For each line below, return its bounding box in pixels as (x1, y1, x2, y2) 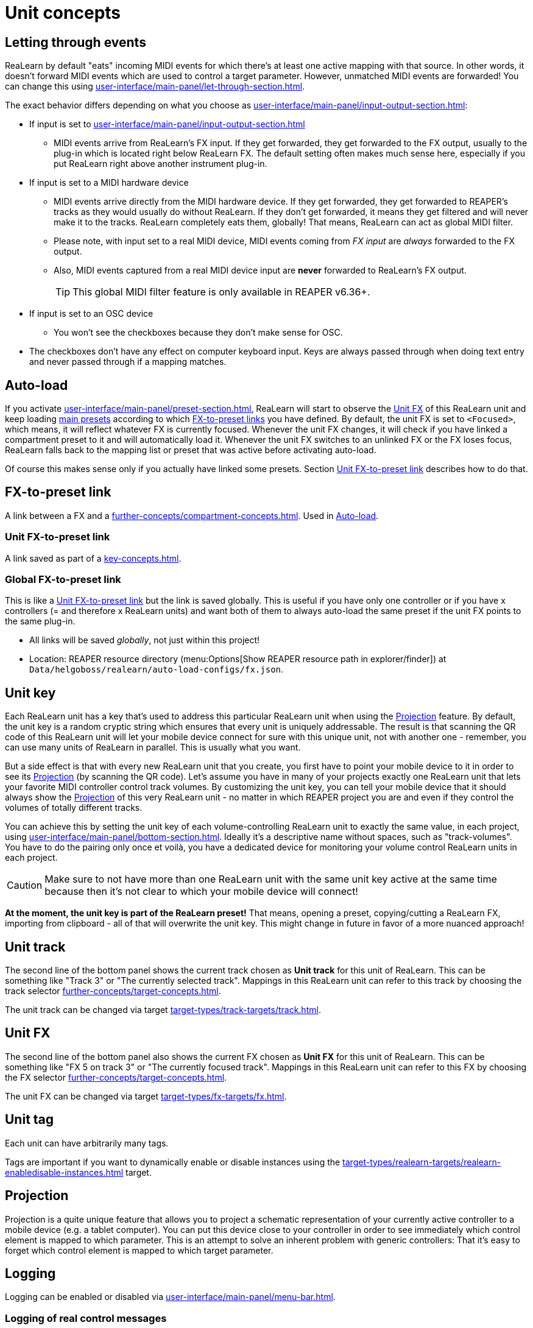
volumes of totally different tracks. (5, 802, 143, 813)
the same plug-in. (5, 616, 76, 627)
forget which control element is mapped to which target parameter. (5, 1245, 274, 1256)
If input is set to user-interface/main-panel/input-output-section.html (29, 119, 305, 130)
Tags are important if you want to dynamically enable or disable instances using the (5, 1156, 341, 1167)
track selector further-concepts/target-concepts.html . (5, 986, 221, 997)
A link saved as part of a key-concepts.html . (5, 553, 182, 563)
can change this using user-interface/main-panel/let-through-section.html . (5, 81, 305, 92)
